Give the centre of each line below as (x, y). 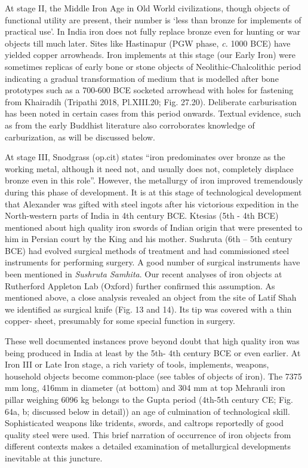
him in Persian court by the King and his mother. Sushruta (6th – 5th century (149, 239)
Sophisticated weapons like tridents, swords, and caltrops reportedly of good (144, 423)
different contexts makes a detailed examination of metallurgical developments (148, 446)
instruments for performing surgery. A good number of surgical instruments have (153, 262)
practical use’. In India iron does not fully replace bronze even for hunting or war (153, 31)
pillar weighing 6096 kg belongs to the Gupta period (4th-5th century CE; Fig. (149, 399)
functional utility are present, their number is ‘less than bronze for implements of (153, 19)
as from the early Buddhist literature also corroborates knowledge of (130, 125)
